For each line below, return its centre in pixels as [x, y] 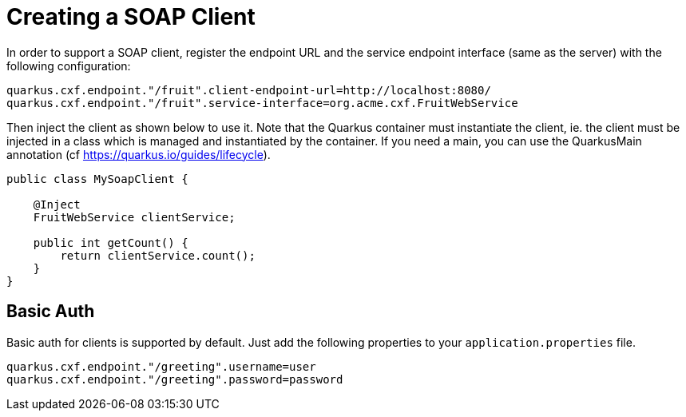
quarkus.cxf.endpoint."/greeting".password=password [175, 379]
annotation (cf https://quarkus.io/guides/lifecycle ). [139, 154]
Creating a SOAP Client [131, 17]
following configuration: [69, 66]
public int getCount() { [111, 242]
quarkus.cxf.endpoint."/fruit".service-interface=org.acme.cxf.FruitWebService [262, 103]
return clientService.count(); [158, 255]
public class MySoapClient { [97, 179]
